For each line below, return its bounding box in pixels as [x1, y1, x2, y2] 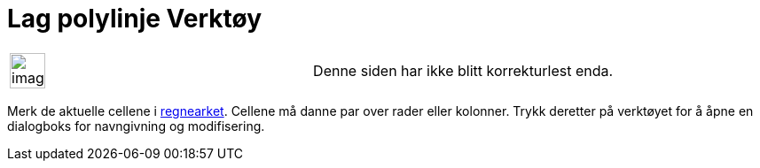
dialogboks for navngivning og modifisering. [7, 118, 265, 134]
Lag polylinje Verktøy [7, 4, 262, 34]
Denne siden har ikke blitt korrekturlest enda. [313, 61, 614, 80]
